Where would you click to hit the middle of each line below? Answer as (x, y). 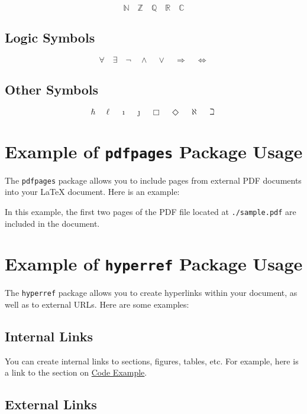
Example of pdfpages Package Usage (154, 151)
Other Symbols (52, 89)
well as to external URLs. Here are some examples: (97, 304)
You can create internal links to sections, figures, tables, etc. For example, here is (152, 361)
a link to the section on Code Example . (76, 372)
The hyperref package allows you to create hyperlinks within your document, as (151, 293)
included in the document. (52, 223)
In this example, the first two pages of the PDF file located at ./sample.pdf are (151, 211)
